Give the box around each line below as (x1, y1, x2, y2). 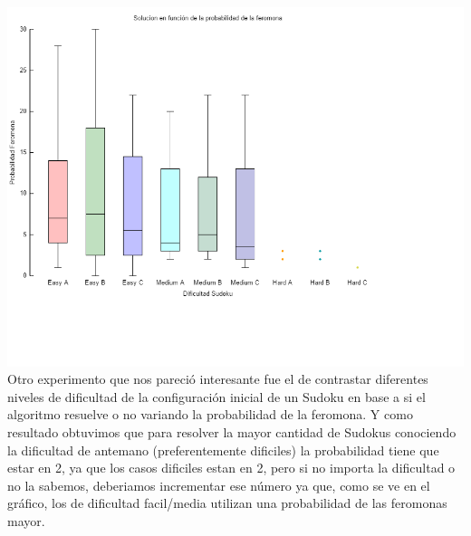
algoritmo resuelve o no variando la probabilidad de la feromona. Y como (7, 405, 413, 424)
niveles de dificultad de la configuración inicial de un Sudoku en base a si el (7, 387, 426, 406)
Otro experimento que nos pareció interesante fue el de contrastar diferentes (7, 369, 428, 388)
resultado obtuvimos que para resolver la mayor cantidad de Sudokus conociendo (7, 422, 457, 441)
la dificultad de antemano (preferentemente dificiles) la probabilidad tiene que (7, 440, 439, 459)
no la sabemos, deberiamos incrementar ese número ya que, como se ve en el (7, 475, 430, 494)
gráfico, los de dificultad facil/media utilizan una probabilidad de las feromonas (7, 493, 447, 512)
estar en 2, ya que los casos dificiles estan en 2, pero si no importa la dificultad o (7, 458, 456, 477)
